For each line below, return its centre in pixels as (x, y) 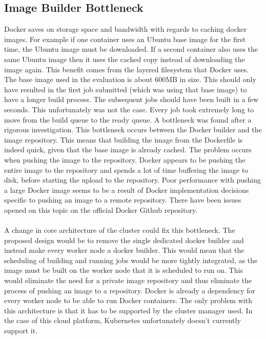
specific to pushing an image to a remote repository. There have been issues (123, 200)
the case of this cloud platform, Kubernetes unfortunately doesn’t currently (122, 320)
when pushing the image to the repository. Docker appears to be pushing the (125, 159)
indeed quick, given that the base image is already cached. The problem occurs (128, 149)
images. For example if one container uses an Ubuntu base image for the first (125, 39)
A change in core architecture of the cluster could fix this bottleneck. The (120, 230)
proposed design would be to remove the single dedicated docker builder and (124, 240)
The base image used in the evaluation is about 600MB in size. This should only (130, 79)
